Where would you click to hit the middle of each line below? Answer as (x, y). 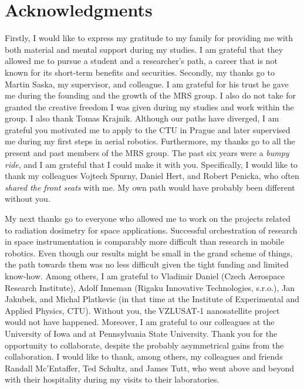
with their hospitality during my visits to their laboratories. (112, 379)
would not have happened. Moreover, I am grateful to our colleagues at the (140, 322)
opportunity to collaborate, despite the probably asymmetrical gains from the (144, 345)
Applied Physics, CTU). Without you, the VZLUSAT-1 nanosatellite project (142, 310)
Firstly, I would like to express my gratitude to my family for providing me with (149, 38)
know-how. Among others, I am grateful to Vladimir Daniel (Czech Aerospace (145, 276)
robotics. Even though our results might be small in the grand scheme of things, (149, 253)
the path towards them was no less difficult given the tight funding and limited (147, 264)
